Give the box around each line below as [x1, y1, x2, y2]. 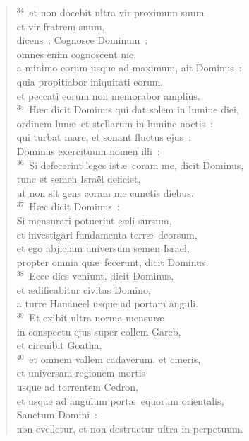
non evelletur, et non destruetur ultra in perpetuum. [16, 420, 243, 435]
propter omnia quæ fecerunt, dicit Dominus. [16, 254, 209, 269]
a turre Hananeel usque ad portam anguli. [16, 296, 199, 311]
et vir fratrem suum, [16, 18, 105, 33]
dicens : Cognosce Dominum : [16, 33, 148, 47]
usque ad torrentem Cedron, [16, 379, 138, 394]
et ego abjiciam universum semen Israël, [16, 241, 190, 256]
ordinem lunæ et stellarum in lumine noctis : [16, 115, 214, 130]
